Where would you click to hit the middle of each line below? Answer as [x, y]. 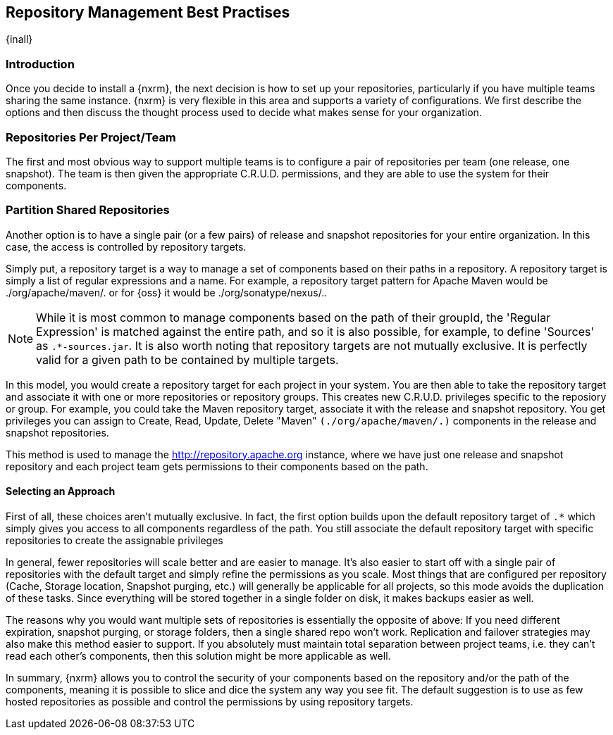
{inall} [19, 39]
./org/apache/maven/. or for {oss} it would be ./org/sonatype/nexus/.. [167, 292]
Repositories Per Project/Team [91, 137]
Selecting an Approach [61, 491]
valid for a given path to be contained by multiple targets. [187, 359]
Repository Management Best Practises [148, 12]
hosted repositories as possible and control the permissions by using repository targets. [210, 701]
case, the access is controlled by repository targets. [126, 246]
